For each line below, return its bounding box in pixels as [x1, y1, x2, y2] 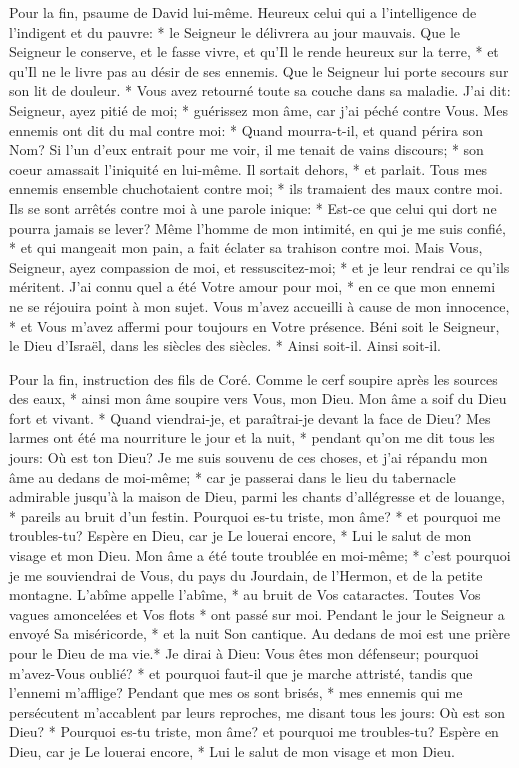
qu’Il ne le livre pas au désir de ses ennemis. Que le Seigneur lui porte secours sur [9, 60, 509, 81]
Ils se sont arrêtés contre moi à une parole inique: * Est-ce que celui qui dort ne [9, 197, 497, 218]
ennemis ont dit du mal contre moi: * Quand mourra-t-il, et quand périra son [9, 119, 484, 140]
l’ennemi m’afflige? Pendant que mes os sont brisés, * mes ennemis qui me [9, 682, 463, 703]
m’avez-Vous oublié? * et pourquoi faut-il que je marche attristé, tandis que [9, 662, 473, 683]
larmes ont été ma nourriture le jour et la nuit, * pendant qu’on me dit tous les [9, 427, 495, 448]
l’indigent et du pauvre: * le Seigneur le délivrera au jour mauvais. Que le [9, 21, 461, 42]
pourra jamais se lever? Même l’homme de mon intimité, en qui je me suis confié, [9, 217, 506, 238]
